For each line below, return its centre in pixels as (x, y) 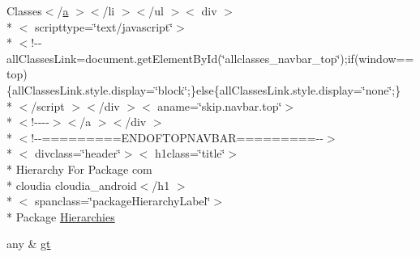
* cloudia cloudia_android (72, 185)
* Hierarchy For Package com (79, 169)
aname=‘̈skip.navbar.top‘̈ (220, 105)
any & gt (29, 244)
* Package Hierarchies (61, 216)
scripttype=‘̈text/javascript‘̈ (104, 26)
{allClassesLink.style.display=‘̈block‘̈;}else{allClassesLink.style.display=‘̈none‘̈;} (204, 89)
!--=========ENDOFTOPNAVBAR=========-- (177, 137)
